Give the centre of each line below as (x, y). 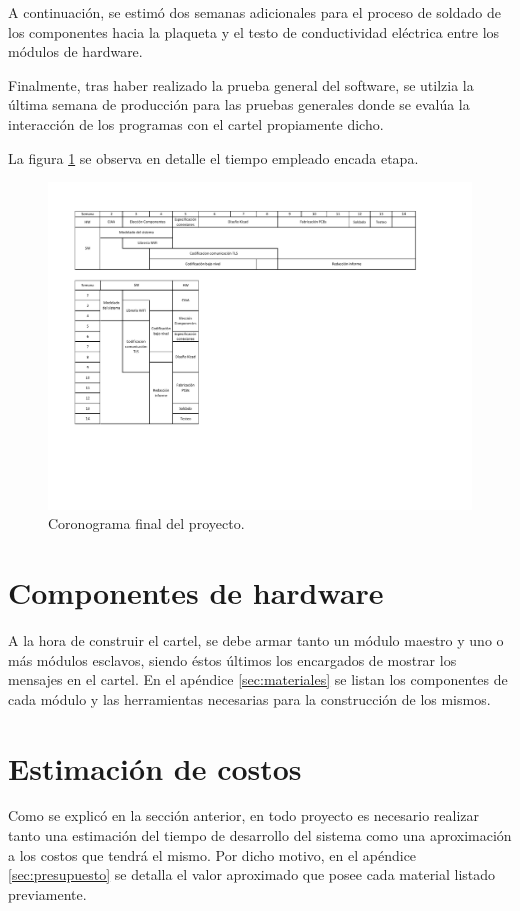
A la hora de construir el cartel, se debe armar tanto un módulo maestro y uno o (256, 639)
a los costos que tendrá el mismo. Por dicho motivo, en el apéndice (212, 854)
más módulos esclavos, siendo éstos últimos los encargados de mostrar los (232, 659)
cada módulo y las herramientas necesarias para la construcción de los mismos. (249, 698)
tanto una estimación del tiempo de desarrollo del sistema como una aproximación (260, 835)
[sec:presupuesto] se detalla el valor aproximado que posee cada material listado (252, 874)
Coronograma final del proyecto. (146, 523)
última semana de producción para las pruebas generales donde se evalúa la (239, 104)
